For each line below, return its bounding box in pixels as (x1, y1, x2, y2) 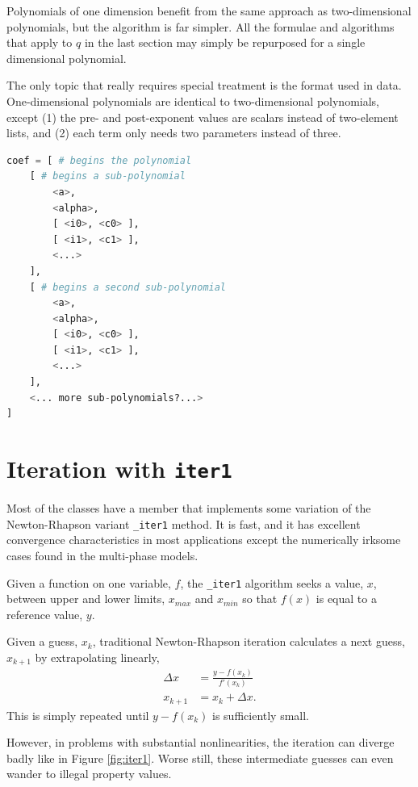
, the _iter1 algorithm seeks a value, (180, 574, 364, 591)
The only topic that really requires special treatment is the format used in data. (6, 77, 402, 94)
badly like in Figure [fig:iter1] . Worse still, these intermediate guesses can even (6, 749, 394, 766)
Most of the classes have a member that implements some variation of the (6, 500, 371, 517)
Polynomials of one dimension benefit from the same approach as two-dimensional (6, 2, 412, 19)
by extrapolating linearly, (35, 648, 160, 665)
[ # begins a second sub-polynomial (29, 281, 227, 293)
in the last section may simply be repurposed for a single (84, 34, 366, 51)
